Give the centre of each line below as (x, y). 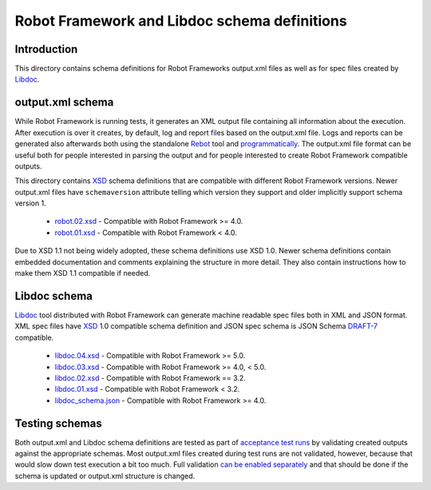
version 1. (31, 203)
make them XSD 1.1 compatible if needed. (83, 273)
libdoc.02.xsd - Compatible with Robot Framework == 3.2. (150, 378)
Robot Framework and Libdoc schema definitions (181, 21)
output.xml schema (64, 103)
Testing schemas (59, 423)
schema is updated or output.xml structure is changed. (105, 476)
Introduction (46, 49)
